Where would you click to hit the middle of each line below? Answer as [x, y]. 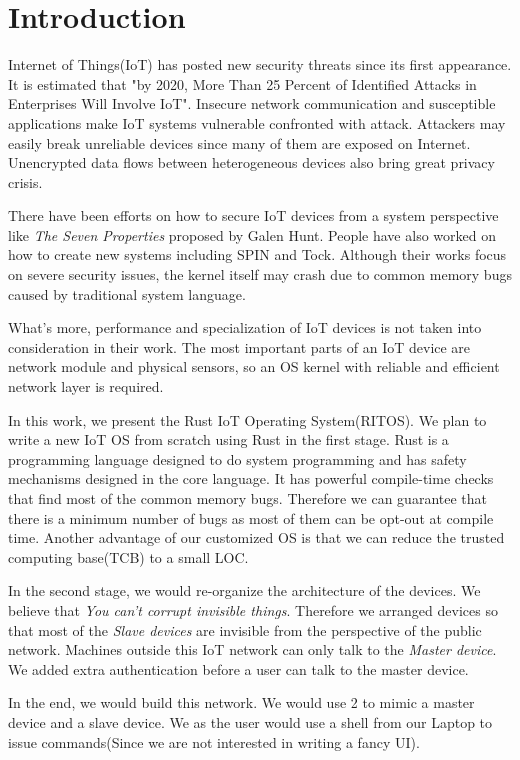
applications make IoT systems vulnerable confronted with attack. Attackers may [257, 122]
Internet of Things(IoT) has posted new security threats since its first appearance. [260, 64]
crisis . [25, 181]
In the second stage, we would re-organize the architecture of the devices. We [244, 590]
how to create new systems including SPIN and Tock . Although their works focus [257, 254]
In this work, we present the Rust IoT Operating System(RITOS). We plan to [247, 419]
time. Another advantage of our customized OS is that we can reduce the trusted [256, 537]
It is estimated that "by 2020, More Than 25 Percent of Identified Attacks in [242, 83]
